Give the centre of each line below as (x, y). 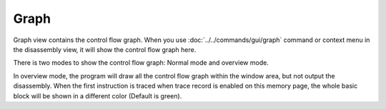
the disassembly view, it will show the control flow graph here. (105, 49)
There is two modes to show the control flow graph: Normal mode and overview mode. (141, 63)
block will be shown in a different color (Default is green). (98, 95)
